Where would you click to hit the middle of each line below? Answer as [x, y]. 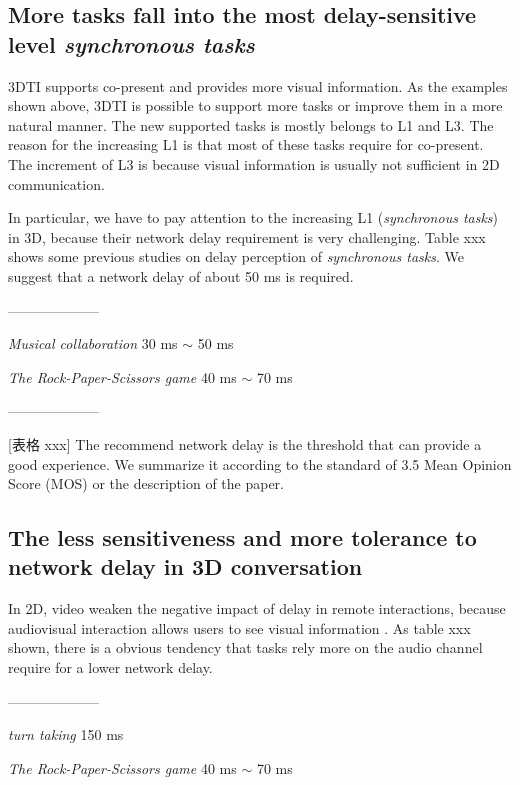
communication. [56, 183]
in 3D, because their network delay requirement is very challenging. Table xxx [247, 236]
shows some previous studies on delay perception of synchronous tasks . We [236, 256]
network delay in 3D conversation [185, 566]
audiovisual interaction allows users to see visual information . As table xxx [239, 627]
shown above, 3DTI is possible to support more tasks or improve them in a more [255, 105]
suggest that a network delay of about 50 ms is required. [181, 275]
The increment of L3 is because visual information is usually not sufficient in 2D [254, 163]
